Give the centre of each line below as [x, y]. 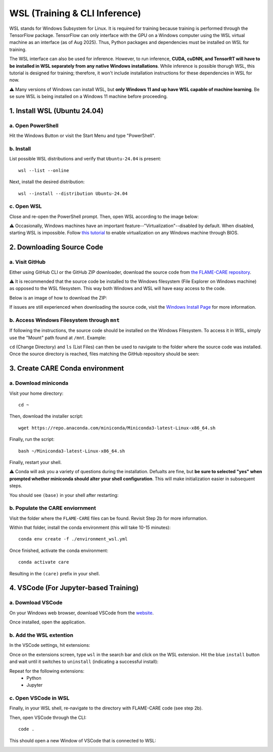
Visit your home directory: [36, 393]
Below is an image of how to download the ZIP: [58, 298]
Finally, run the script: [32, 439]
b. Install [20, 148]
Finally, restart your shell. [36, 462]
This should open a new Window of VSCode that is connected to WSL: [83, 740]
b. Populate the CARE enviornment [53, 508]
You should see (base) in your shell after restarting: [64, 495]
